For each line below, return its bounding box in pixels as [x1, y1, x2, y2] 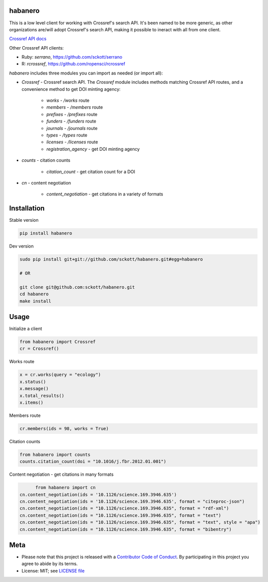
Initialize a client [9, 325, 42, 332]
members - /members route [46, 104, 103, 110]
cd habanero [19, 291, 49, 297]
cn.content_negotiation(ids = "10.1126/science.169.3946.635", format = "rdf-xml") [19, 506, 229, 511]
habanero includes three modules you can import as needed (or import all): [9, 70, 163, 76]
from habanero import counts [19, 452, 91, 457]
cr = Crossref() [19, 346, 60, 352]
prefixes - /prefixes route [46, 111, 98, 117]
